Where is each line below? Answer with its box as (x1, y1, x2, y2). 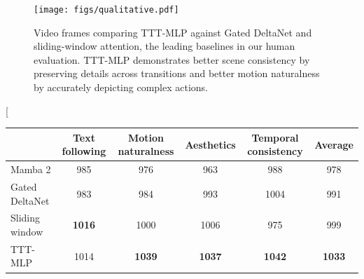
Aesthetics (185, 137, 236, 151)
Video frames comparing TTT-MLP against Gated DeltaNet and (34, 25, 312, 39)
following (62, 144, 106, 158)
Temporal (251, 130, 299, 144)
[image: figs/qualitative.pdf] (34, 5, 179, 15)
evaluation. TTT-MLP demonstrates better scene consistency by (34, 52, 310, 67)
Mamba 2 (10, 162, 51, 177)
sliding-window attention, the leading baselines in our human (34, 39, 295, 53)
